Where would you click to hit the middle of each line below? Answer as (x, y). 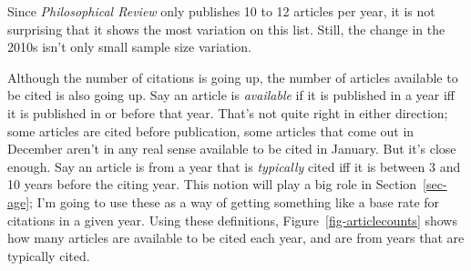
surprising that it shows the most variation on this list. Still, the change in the (226, 29)
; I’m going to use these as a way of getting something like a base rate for (235, 201)
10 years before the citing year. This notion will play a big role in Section (212, 184)
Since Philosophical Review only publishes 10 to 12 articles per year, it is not (221, 11)
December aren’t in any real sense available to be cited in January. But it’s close (232, 149)
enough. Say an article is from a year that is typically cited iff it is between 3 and (234, 166)
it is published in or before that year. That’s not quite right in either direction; (228, 112)
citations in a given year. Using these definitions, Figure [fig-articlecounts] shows (232, 220)
